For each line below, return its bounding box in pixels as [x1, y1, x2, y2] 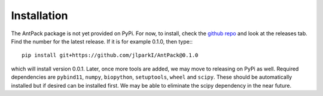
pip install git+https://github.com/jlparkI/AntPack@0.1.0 [22, 52, 199, 59]
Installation [11, 9, 68, 22]
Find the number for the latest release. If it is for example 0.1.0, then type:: [11, 38, 193, 45]
